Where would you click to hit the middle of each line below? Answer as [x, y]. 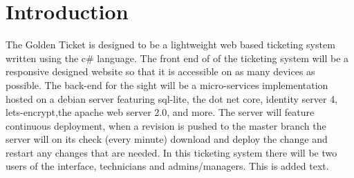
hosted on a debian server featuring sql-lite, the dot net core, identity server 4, [172, 98]
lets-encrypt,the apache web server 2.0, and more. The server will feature [160, 112]
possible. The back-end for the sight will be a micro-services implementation [167, 85]
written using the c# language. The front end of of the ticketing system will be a [177, 58]
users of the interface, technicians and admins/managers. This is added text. [167, 166]
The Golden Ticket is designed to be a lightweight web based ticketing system [170, 44]
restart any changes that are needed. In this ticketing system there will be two [171, 152]
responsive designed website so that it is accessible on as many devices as [160, 71]
